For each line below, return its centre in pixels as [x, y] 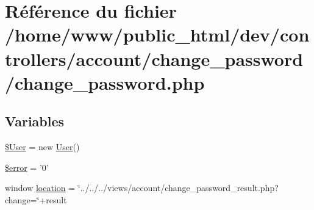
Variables [35, 121]
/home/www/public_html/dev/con [157, 34]
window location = [40, 188]
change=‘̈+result [36, 199]
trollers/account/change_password [154, 58]
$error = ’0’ [27, 167]
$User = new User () [42, 147]
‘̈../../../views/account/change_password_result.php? [178, 188]
